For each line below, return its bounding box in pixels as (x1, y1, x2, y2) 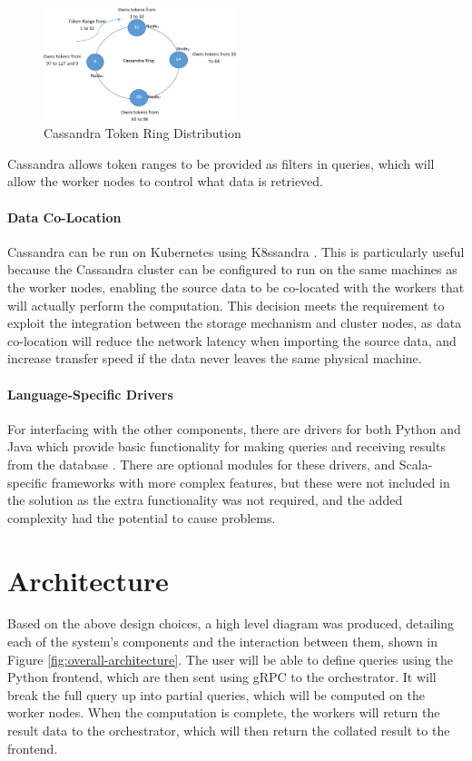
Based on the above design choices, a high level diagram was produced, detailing (7, 614, 455, 633)
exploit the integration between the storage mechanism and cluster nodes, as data (7, 313, 462, 332)
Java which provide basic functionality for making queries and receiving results (7, 437, 446, 456)
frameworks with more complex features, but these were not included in (51, 472, 450, 491)
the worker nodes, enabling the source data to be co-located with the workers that (7, 277, 465, 296)
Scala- (398, 454, 433, 473)
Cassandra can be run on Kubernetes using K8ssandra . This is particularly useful (7, 242, 465, 261)
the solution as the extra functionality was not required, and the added (7, 490, 403, 509)
